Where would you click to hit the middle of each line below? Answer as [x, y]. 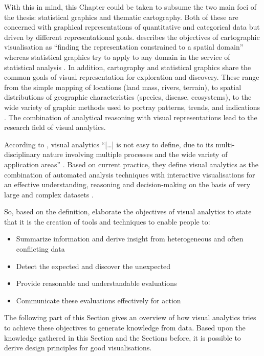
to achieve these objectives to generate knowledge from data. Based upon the [125, 328]
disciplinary [22, 154]
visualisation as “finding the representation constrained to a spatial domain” [124, 47]
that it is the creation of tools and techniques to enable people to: [107, 221]
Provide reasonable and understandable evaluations [96, 283]
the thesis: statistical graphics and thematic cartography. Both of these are [121, 17]
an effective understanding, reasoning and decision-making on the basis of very [127, 184]
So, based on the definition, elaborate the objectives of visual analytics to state [128, 212]
